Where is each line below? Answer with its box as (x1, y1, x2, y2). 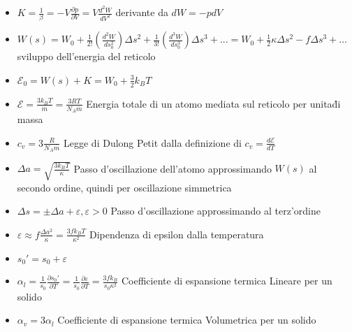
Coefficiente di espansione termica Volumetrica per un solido (57, 312, 316, 327)
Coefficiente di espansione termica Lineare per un (121, 273, 332, 288)
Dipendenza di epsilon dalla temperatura (89, 226, 264, 241)
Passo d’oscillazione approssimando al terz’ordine (110, 203, 321, 218)
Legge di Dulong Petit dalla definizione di (64, 135, 242, 150)
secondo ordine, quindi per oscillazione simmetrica (17, 180, 232, 194)
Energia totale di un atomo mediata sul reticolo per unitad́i (86, 96, 341, 110)
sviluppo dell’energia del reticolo (17, 49, 156, 64)
